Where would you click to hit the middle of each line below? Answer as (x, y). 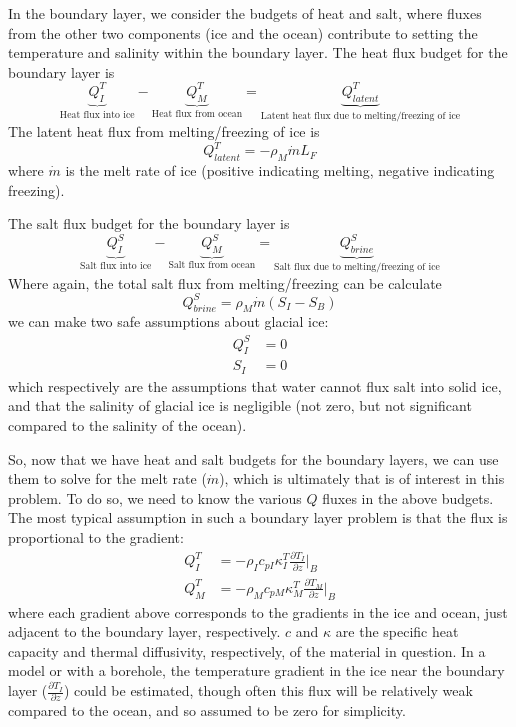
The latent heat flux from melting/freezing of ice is (164, 131)
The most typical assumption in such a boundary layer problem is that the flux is (258, 517)
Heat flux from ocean (197, 113)
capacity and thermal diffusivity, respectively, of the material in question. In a (247, 650)
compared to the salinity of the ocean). (127, 425)
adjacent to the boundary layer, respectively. (144, 631)
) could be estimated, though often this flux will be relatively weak (268, 690)
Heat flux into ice (97, 114)
